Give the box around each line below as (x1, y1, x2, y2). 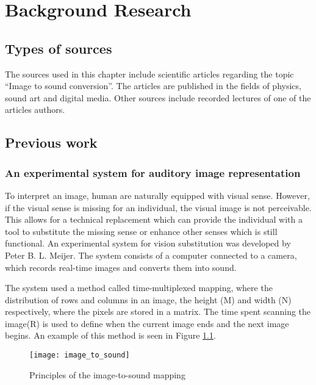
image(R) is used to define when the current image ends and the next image (5, 317, 289, 329)
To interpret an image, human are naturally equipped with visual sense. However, (5, 189, 310, 201)
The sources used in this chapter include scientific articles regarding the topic (5, 67, 294, 80)
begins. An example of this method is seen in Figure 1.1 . (5, 329, 216, 342)
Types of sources (5, 38, 112, 57)
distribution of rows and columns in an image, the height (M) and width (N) (5, 293, 292, 306)
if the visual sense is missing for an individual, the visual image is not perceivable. (5, 201, 312, 214)
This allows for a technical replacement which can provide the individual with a (5, 213, 303, 226)
